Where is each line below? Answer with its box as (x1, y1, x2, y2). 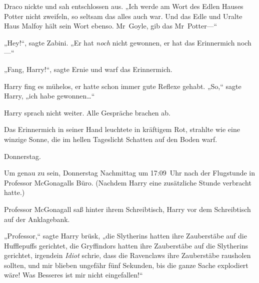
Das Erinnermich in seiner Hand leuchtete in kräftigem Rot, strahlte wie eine (4, 124, 240, 134)
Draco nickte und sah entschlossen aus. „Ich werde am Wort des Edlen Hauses (4, 1, 243, 11)
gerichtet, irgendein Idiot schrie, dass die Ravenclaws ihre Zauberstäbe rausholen (4, 250, 251, 260)
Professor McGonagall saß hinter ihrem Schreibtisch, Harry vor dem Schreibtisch (4, 203, 251, 214)
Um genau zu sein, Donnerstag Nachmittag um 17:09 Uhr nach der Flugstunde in (4, 167, 255, 178)
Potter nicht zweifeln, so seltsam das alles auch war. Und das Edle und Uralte (4, 10, 242, 21)
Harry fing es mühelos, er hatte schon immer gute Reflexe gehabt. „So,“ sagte (4, 80, 241, 91)
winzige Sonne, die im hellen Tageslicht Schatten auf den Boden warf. (4, 133, 217, 144)
